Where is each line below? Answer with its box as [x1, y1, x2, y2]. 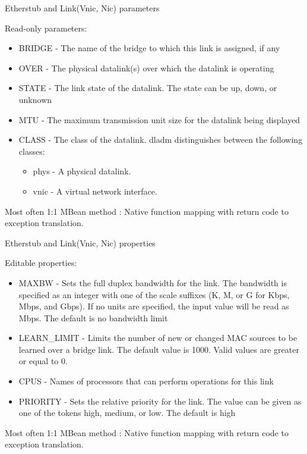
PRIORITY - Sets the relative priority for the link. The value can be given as [18, 394, 302, 407]
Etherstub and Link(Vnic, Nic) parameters [5, 2, 160, 14]
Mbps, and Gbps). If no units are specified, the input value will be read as [18, 300, 289, 312]
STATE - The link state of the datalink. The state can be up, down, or [18, 82, 277, 94]
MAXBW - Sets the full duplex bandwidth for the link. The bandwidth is [18, 276, 287, 289]
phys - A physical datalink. [33, 165, 131, 177]
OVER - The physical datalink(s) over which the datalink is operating [18, 61, 274, 74]
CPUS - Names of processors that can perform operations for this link [18, 375, 274, 387]
